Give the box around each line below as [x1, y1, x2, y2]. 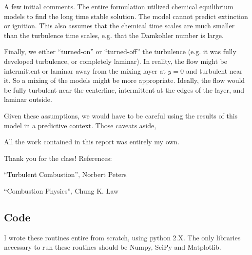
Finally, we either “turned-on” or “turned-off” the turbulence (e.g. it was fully [4, 46, 236, 57]
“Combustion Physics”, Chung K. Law [4, 185, 119, 196]
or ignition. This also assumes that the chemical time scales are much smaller [4, 20, 235, 31]
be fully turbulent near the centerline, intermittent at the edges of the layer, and [4, 84, 245, 95]
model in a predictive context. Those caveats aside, [4, 120, 156, 130]
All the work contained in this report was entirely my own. [4, 137, 180, 147]
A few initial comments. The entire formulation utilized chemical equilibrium [4, 1, 233, 11]
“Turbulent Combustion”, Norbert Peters [4, 169, 127, 179]
